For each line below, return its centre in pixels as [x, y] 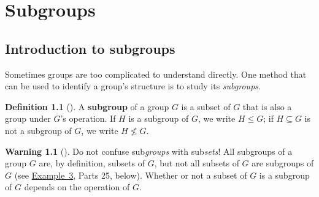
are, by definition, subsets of [92, 163]
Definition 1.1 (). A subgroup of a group [87, 106]
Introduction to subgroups [90, 48]
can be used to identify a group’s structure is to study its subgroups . [133, 86]
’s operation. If [88, 118]
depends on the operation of [77, 187]
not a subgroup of [38, 130]
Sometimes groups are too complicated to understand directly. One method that [156, 74]
